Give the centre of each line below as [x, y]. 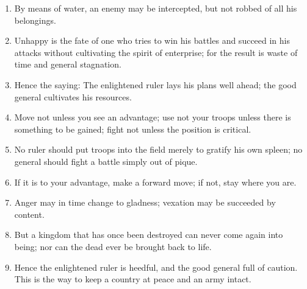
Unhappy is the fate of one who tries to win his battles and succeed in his [152, 40]
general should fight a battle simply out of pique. [106, 161]
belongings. [35, 20]
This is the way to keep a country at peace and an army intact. [133, 279]
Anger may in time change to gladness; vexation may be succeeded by [145, 202]
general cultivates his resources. [73, 96]
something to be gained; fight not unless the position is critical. [133, 129]
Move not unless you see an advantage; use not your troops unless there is [153, 117]
